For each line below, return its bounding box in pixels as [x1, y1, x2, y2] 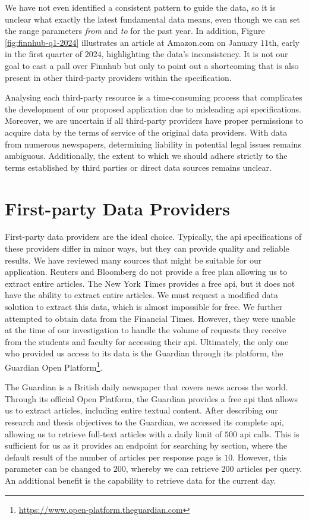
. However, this [232, 450, 287, 463]
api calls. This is [239, 427, 299, 440]
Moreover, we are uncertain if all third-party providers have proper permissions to [5, 114, 304, 127]
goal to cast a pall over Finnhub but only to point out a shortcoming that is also [5, 59, 299, 71]
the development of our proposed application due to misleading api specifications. [5, 102, 301, 115]
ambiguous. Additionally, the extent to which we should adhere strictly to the [5, 149, 288, 162]
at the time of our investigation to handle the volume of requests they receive [5, 324, 286, 336]
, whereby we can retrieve [125, 462, 219, 475]
